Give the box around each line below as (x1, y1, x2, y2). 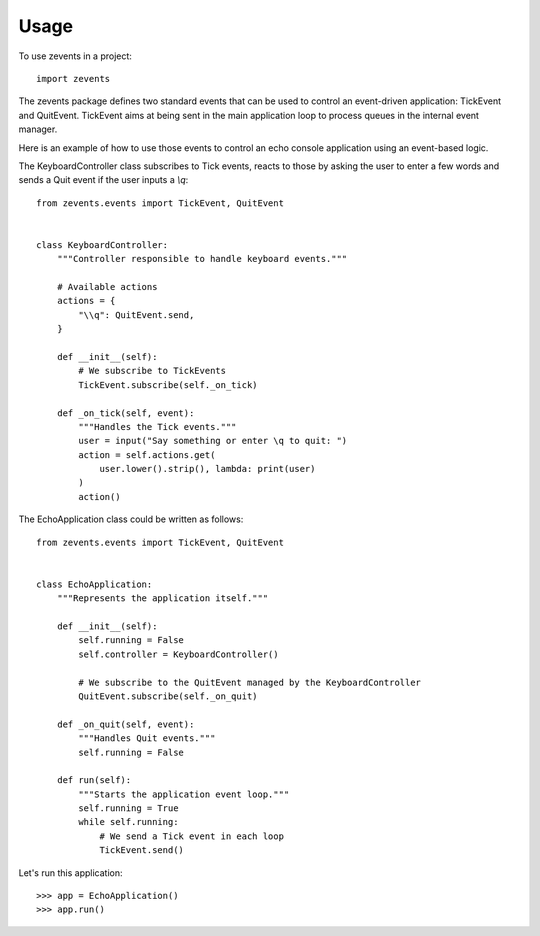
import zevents (36, 73, 111, 84)
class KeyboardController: (36, 239, 169, 250)
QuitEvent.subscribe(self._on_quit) (78, 690, 259, 702)
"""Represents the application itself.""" (56, 593, 269, 604)
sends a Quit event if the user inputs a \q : (18, 174, 189, 186)
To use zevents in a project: (18, 50, 132, 62)
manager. (18, 123, 58, 135)
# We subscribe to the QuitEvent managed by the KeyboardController (78, 676, 422, 688)
